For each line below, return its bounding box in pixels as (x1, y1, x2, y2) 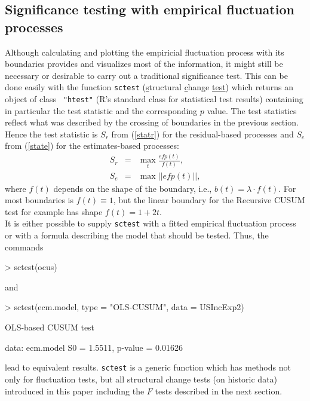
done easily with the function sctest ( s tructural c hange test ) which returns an (5, 81, 293, 93)
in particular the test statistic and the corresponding (5, 104, 198, 117)
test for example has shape (5, 205, 103, 218)
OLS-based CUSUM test (5, 321, 95, 333)
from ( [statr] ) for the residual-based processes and (111, 127, 294, 140)
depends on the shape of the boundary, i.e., (53, 182, 212, 194)
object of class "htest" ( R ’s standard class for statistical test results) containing (5, 93, 303, 105)
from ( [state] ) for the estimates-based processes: (5, 139, 179, 152)
